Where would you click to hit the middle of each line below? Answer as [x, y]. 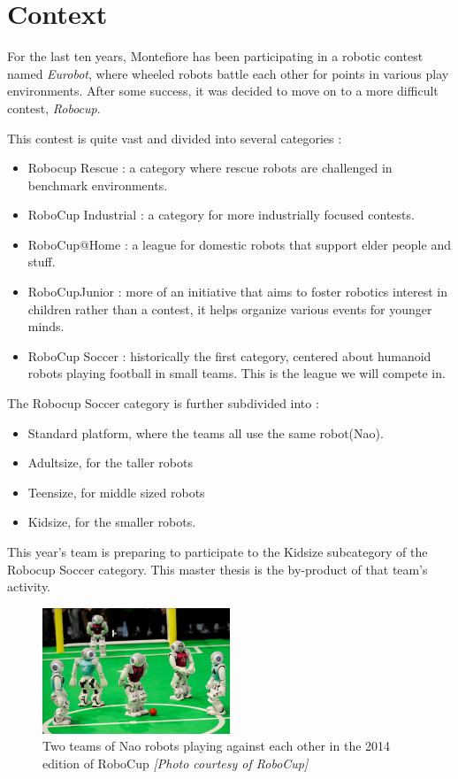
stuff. [42, 262]
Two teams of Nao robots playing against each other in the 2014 [217, 746]
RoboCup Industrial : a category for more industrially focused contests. [221, 215]
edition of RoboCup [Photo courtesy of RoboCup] [176, 763]
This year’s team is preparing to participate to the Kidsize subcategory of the [218, 551]
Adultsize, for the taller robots [110, 463]
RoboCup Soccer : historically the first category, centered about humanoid [229, 355]
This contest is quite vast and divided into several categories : [175, 138]
